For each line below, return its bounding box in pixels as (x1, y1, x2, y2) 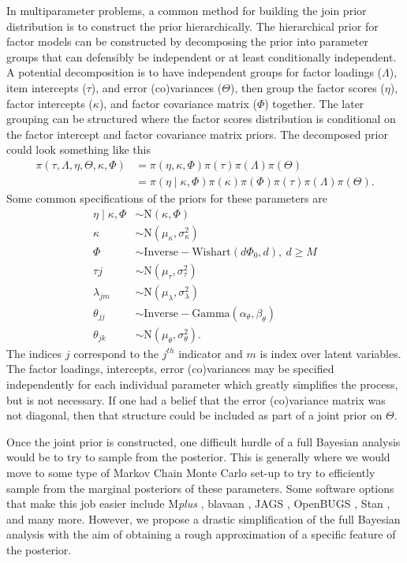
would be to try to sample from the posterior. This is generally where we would (6, 449, 390, 465)
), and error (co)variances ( (91, 79, 222, 95)
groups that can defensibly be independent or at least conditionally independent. (6, 48, 397, 65)
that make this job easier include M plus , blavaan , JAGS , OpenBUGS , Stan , (6, 495, 390, 512)
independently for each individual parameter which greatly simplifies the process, (6, 376, 398, 392)
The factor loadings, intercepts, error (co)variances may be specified (6, 360, 334, 377)
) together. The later (264, 95, 364, 111)
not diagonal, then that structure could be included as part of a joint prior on (6, 407, 383, 423)
